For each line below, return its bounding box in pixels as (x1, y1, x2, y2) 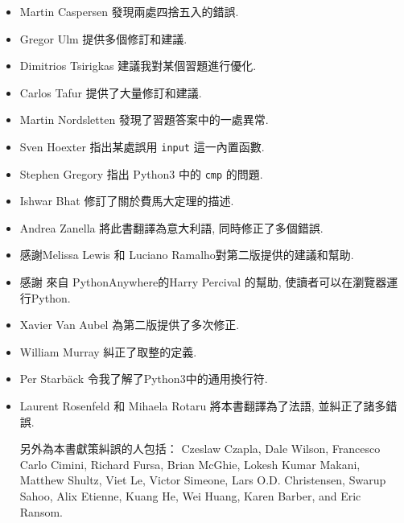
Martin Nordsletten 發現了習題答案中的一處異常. (19, 111, 269, 128)
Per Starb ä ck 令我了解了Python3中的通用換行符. (19, 370, 268, 387)
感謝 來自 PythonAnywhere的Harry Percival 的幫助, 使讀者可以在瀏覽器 (19, 274, 387, 290)
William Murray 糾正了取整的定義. (19, 343, 197, 360)
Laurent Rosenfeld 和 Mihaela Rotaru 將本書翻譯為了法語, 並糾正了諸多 (19, 397, 386, 414)
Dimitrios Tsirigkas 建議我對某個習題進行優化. (19, 57, 257, 74)
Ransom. (19, 503, 63, 520)
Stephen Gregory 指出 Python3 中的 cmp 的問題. (19, 165, 263, 182)
